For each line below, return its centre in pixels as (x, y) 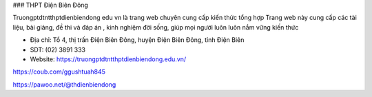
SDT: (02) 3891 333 (58, 50)
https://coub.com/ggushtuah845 (59, 72)
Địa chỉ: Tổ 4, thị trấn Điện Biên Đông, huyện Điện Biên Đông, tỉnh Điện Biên (137, 40)
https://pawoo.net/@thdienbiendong (64, 84)
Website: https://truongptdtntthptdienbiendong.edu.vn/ (108, 59)
